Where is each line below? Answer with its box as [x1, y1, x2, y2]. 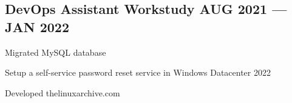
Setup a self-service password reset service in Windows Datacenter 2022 [5, 66, 271, 79]
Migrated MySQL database [5, 45, 106, 58]
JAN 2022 [5, 17, 69, 36]
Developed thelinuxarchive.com [5, 86, 120, 99]
